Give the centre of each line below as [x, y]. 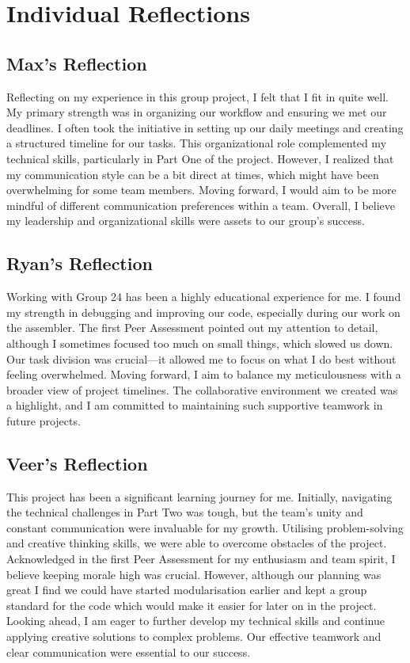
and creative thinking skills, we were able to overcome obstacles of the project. [197, 543]
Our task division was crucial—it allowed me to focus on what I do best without [201, 358]
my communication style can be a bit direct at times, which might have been [193, 174]
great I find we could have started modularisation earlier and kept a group [187, 590]
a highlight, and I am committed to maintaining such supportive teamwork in [195, 405]
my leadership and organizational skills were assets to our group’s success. [186, 221]
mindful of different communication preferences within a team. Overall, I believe [201, 205]
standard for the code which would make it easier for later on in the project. [192, 605]
